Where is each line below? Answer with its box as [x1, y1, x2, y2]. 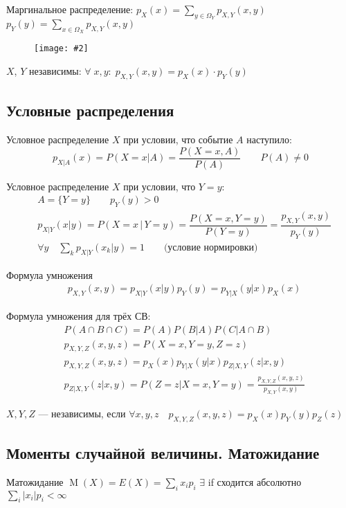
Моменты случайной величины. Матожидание [6, 442, 320, 463]
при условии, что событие [123, 132, 233, 147]
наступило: [246, 132, 292, 147]
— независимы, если [38, 406, 126, 420]
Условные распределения [6, 100, 174, 121]
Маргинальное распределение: [6, 2, 134, 16]
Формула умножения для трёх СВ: [6, 309, 151, 323]
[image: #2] [34, 44, 89, 54]
